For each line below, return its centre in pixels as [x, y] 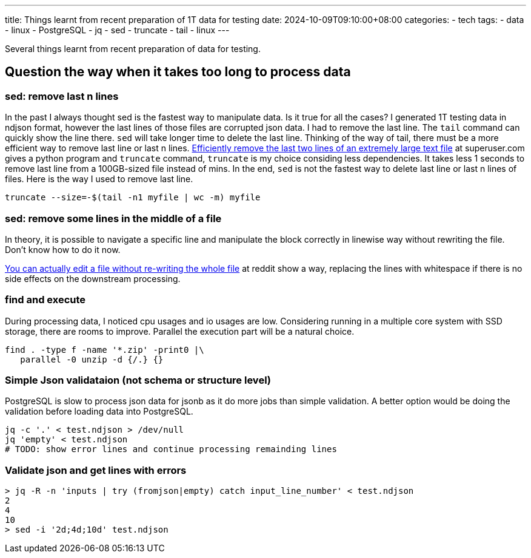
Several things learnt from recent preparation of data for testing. [133, 49]
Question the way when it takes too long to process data [178, 72]
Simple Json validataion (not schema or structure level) [138, 380]
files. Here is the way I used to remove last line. [99, 179]
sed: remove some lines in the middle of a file [113, 218]
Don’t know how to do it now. [63, 249]
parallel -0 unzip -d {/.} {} [92, 359]
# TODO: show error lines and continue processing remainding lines [171, 449]
